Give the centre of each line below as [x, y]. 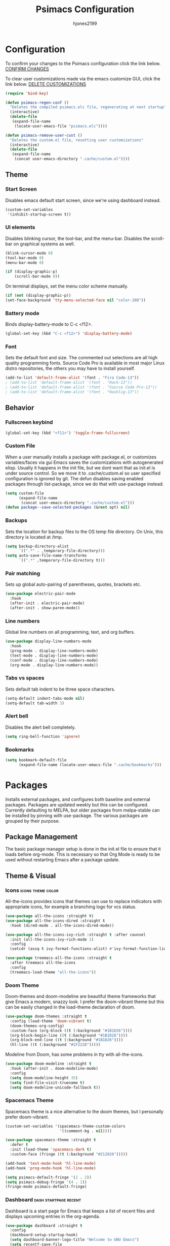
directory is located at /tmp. [34, 537]
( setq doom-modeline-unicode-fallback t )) [55, 1087]
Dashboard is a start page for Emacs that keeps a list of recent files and [80, 1211]
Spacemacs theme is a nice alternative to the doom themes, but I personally [84, 1111]
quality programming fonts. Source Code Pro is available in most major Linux [85, 363]
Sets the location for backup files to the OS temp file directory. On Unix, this [84, 532]
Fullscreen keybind [29, 422]
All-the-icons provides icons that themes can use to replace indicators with [83, 901]
